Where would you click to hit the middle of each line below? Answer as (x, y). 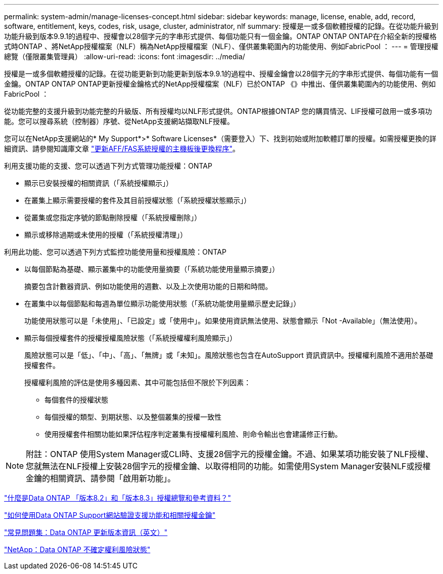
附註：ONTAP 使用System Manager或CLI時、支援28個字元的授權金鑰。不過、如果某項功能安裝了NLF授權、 (230, 454)
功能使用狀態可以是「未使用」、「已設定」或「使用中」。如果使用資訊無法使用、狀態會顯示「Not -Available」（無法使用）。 (223, 321)
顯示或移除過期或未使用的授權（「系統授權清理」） (106, 235)
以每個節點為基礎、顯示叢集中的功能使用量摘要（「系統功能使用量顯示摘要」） (152, 269)
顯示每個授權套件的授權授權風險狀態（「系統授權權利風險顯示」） (130, 338)
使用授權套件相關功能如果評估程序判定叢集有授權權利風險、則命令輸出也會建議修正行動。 (193, 434)
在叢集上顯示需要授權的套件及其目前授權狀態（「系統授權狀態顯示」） (138, 200)
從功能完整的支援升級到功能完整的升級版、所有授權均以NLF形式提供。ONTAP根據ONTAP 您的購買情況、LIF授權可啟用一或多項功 (218, 111)
